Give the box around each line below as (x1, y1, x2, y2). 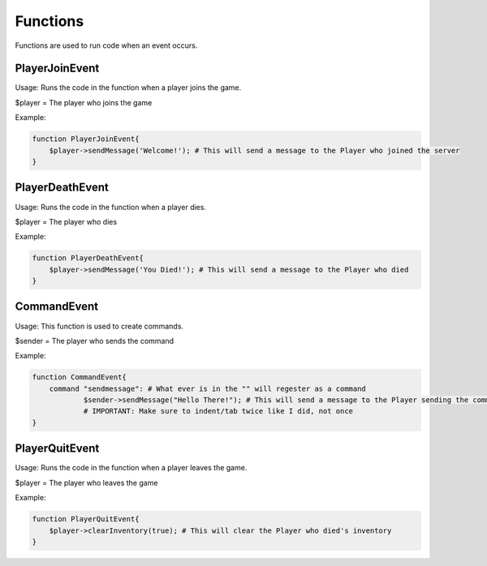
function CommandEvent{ (32, 373, 127, 382)
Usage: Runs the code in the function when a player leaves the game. (15, 463, 248, 473)
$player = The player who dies (15, 217, 118, 226)
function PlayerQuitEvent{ (32, 515, 140, 524)
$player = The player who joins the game (15, 97, 153, 107)
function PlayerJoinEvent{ (32, 135, 140, 144)
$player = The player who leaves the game (15, 478, 158, 487)
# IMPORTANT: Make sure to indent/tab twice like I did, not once (83, 406, 353, 416)
